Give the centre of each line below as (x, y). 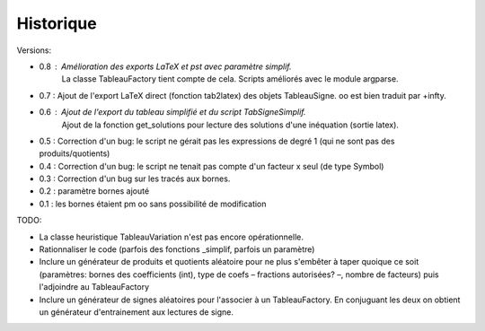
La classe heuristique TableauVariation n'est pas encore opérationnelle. (172, 237)
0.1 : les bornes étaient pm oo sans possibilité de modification (153, 204)
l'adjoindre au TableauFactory (94, 287)
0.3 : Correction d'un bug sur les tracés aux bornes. (135, 179)
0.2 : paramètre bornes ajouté (94, 191)
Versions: (34, 50)
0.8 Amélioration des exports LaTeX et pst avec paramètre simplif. (165, 66)
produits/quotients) (75, 153)
